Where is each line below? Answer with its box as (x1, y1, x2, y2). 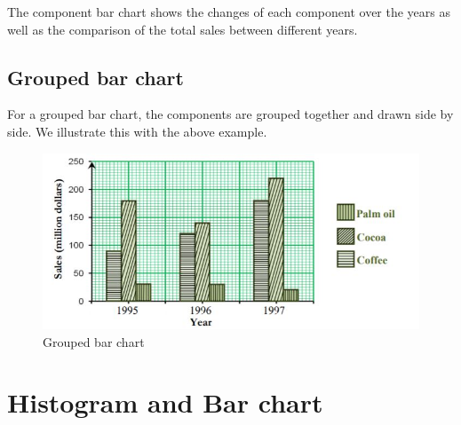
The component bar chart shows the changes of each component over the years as (7, 3, 451, 20)
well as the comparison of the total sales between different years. (7, 20, 358, 38)
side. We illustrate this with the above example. (7, 122, 267, 140)
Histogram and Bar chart (7, 384, 323, 421)
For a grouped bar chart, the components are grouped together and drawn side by (7, 105, 454, 123)
